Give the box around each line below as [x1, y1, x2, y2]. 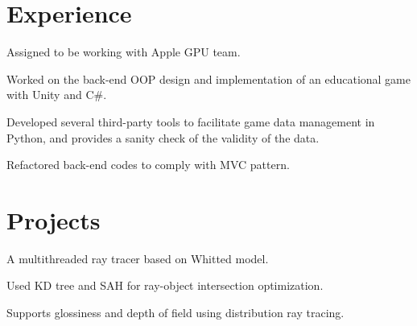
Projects [6, 203, 101, 236]
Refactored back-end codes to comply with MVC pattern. [6, 156, 290, 173]
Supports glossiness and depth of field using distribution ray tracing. [6, 304, 345, 320]
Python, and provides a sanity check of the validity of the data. [6, 129, 320, 146]
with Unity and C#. [6, 86, 107, 103]
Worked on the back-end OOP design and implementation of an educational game [6, 70, 411, 87]
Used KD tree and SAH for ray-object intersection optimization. [6, 277, 324, 294]
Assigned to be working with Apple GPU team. [6, 43, 241, 60]
